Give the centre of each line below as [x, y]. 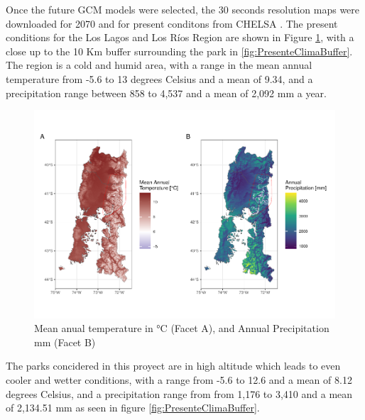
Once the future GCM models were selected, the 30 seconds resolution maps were [183, 9]
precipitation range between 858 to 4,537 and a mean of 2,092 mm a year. [166, 93]
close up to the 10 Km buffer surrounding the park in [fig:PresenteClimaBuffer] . [179, 51]
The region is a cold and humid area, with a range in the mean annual [159, 65]
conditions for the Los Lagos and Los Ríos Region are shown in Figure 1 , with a [180, 37]
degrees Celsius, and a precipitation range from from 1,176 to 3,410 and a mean [179, 393]
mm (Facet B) [65, 342]
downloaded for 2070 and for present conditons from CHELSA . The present [172, 23]
